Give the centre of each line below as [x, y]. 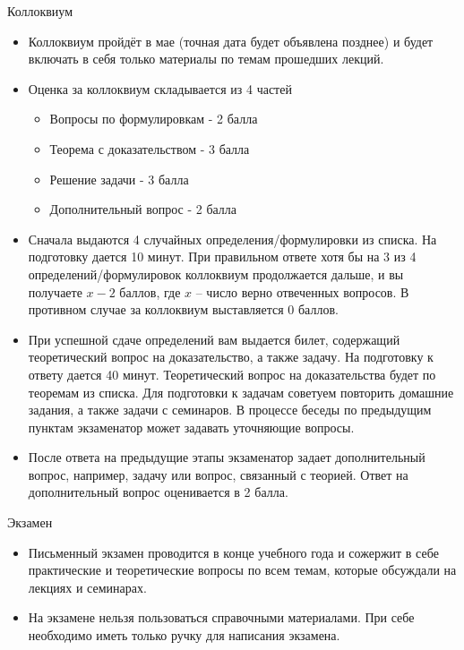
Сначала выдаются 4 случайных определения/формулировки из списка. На [232, 239]
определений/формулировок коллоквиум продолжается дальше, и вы [216, 274]
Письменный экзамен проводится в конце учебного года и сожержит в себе [233, 552]
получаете [55, 291]
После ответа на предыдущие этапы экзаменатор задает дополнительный [227, 457]
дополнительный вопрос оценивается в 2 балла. [158, 492]
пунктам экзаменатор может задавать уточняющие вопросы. [191, 427]
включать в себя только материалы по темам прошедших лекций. [206, 59]
